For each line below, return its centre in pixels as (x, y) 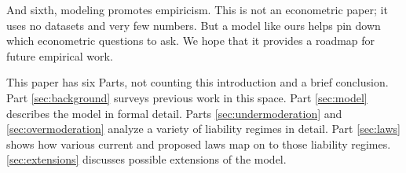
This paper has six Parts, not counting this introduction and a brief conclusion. (198, 82)
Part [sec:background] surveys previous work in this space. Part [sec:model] (187, 97)
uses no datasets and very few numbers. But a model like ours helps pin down (194, 25)
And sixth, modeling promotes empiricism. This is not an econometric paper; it (197, 9)
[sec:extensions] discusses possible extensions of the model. (146, 159)
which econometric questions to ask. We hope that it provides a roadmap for (191, 40)
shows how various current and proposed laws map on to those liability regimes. (199, 144)
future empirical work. (60, 55)
